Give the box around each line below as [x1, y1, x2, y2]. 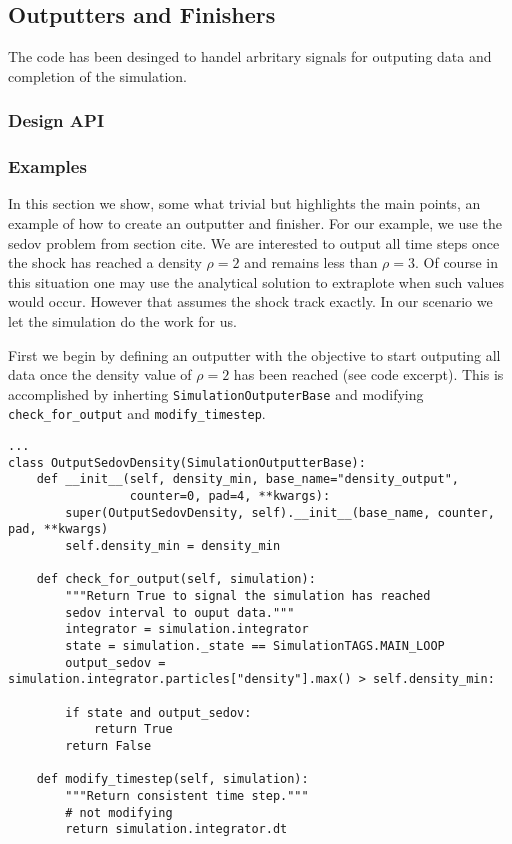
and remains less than [244, 252, 378, 273]
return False [65, 738, 152, 753]
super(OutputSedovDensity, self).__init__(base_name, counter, [65, 505, 495, 520]
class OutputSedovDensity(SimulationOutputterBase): [8, 455, 366, 470]
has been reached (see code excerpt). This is [233, 364, 504, 385]
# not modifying [65, 805, 173, 820]
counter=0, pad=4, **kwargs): [129, 489, 331, 504]
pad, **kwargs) [8, 522, 109, 537]
